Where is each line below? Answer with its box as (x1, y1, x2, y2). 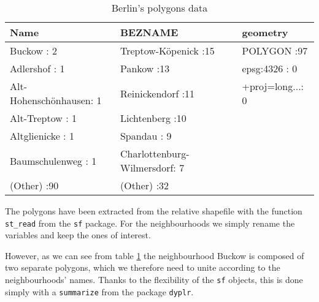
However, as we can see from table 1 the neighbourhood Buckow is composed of (5, 249, 304, 262)
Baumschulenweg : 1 (10, 153, 97, 168)
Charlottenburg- (120, 146, 190, 160)
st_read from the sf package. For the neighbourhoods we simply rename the (5, 216, 295, 229)
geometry (242, 25, 288, 39)
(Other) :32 (120, 178, 169, 192)
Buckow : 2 (10, 43, 58, 58)
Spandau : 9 (120, 129, 172, 143)
